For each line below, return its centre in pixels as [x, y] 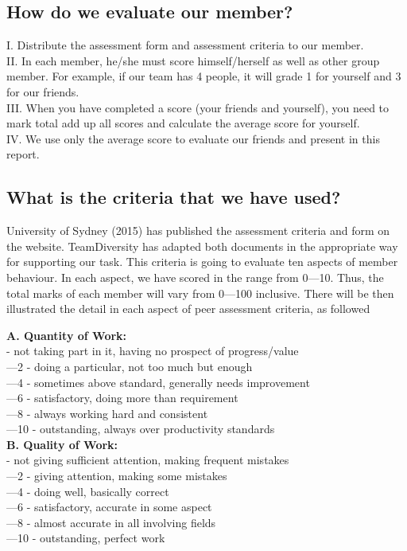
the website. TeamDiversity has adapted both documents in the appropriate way [202, 246]
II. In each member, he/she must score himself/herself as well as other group [193, 60]
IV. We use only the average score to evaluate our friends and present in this [193, 138]
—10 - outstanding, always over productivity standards [141, 429]
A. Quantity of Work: [67, 335]
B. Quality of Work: [62, 444]
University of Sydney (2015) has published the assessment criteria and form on [198, 231]
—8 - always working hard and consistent [107, 413]
